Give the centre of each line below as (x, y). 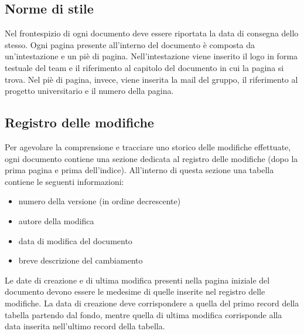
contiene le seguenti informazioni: (64, 181)
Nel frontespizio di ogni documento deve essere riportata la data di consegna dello (152, 33)
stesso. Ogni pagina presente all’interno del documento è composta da (130, 44)
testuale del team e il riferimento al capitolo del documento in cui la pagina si (144, 67)
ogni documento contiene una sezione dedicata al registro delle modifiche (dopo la (151, 158)
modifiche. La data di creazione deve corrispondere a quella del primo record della (152, 303)
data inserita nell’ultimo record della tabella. (85, 326)
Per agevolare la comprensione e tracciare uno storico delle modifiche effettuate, (148, 146)
